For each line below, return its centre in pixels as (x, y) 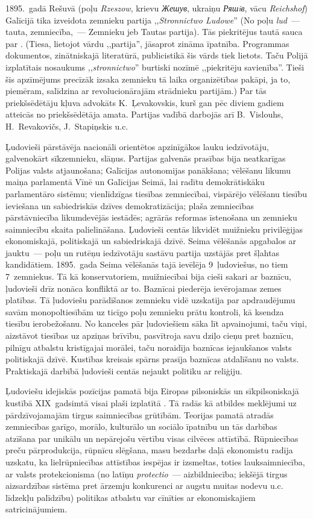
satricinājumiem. (36, 509)
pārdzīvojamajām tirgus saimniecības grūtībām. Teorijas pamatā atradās (140, 414)
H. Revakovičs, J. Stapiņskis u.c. (67, 126)
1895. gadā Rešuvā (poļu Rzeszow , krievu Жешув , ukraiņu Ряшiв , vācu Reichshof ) (157, 8)
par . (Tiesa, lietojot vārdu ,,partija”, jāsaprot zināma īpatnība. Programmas (147, 43)
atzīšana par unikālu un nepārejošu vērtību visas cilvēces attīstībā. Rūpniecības (152, 438)
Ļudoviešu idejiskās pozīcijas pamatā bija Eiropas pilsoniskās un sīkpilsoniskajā (152, 391)
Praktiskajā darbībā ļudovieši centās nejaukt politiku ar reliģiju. (124, 370)
